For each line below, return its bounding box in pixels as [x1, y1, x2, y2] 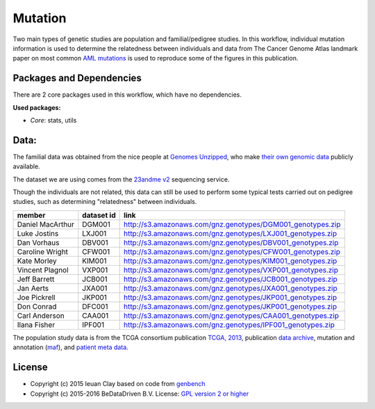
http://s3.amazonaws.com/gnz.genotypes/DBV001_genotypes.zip [123, 237, 339, 247]
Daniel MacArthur [17, 219, 74, 229]
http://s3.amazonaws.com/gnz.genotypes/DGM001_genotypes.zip [123, 219, 341, 229]
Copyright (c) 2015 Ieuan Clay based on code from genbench [30, 380, 206, 388]
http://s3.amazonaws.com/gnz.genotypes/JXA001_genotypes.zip [123, 283, 337, 293]
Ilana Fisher [17, 320, 56, 330]
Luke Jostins [17, 228, 59, 238]
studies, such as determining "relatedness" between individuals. [12, 198, 197, 206]
